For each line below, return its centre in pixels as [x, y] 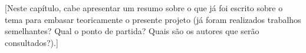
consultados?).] [32, 42]
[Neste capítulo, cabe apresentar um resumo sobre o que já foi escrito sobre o [144, 8]
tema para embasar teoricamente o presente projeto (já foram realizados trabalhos [153, 19]
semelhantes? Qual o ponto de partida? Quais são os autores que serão [132, 31]
